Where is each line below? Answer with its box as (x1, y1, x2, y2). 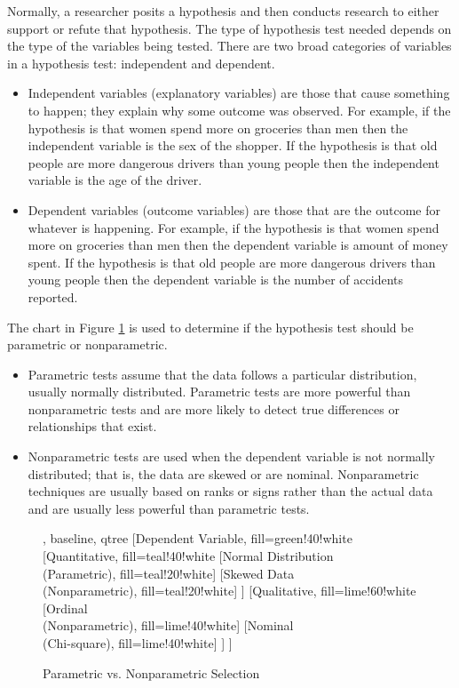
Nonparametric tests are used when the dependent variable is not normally (28, 447, 436, 466)
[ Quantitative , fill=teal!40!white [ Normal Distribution (43, 547, 334, 565)
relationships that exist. (28, 417, 157, 436)
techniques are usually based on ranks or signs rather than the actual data (28, 482, 433, 500)
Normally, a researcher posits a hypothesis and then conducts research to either (7, 2, 439, 20)
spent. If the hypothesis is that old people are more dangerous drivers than (28, 252, 436, 271)
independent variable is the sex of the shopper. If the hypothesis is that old (28, 136, 438, 155)
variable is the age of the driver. (28, 171, 202, 189)
